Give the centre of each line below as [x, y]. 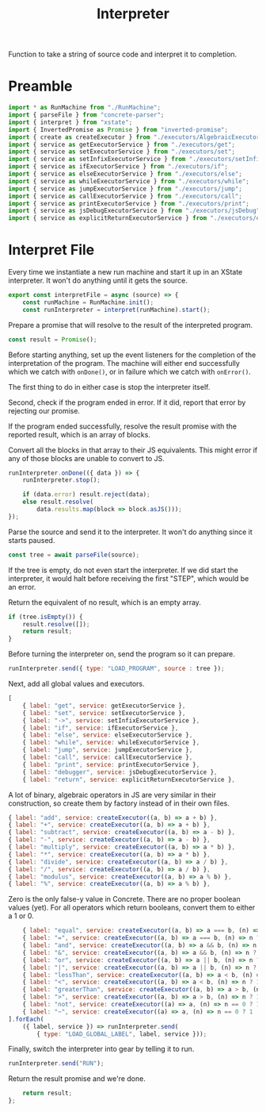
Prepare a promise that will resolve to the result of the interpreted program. [131, 325]
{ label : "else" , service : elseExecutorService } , [108, 735]
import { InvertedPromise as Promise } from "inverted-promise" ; [118, 129]
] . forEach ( [26, 1019]
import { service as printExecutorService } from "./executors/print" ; [129, 203]
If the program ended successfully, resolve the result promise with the [123, 426]
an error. [22, 587]
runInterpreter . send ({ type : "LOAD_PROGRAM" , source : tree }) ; [116, 669]
